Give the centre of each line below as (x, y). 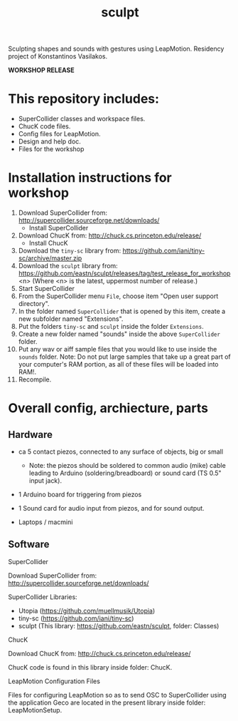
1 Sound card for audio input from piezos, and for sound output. (111, 508)
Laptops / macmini (45, 522)
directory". (34, 304)
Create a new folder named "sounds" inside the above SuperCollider (119, 334)
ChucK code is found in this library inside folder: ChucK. (90, 667)
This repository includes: (83, 99)
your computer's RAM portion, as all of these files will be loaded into (118, 364)
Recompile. (35, 379)
